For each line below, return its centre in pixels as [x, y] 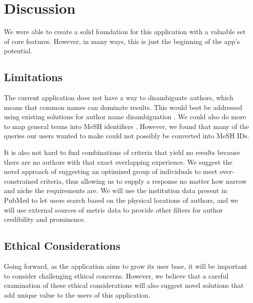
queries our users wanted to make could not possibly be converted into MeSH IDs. [127, 136]
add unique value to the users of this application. [77, 294]
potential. [18, 51]
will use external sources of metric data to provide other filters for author [114, 209]
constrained [21, 181]
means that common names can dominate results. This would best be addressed [123, 107]
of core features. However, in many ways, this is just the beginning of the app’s [122, 41]
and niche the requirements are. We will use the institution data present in [116, 190]
